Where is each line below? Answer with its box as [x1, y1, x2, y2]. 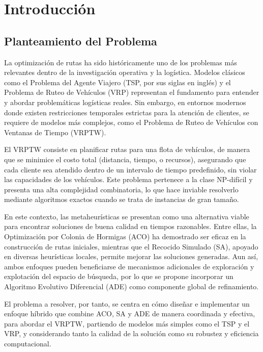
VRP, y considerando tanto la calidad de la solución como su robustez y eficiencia [4, 328, 259, 339]
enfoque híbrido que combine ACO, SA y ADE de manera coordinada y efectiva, [4, 308, 255, 319]
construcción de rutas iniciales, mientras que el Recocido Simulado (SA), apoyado [4, 241, 258, 252]
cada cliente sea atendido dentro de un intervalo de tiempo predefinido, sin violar [4, 164, 257, 174]
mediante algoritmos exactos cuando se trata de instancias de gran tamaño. [4, 194, 239, 205]
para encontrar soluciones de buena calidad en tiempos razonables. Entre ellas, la [4, 221, 257, 232]
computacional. [4, 338, 51, 349]
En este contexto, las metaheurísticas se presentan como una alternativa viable [4, 211, 249, 221]
